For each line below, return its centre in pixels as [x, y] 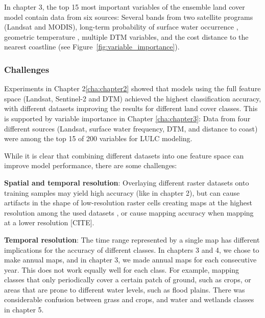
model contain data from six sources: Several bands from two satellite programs [129, 17]
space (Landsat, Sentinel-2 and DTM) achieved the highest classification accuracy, [133, 98]
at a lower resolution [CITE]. [49, 222]
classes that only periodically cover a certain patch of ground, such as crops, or [128, 280]
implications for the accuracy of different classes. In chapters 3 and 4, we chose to [132, 249]
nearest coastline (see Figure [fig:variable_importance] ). [92, 47]
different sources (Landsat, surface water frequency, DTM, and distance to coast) [131, 128]
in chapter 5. [24, 310]
